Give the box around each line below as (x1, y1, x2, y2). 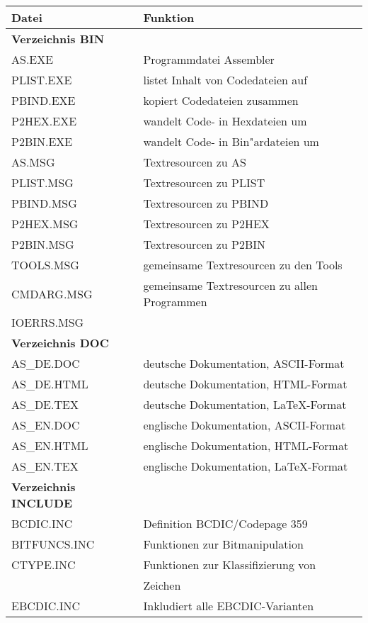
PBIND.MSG (11, 195, 77, 211)
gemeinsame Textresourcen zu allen (143, 277, 318, 293)
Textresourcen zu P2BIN (143, 236, 266, 252)
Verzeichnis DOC (11, 335, 109, 351)
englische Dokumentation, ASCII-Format (143, 417, 346, 433)
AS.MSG (11, 154, 55, 170)
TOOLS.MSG (11, 257, 79, 273)
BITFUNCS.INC (11, 536, 95, 552)
